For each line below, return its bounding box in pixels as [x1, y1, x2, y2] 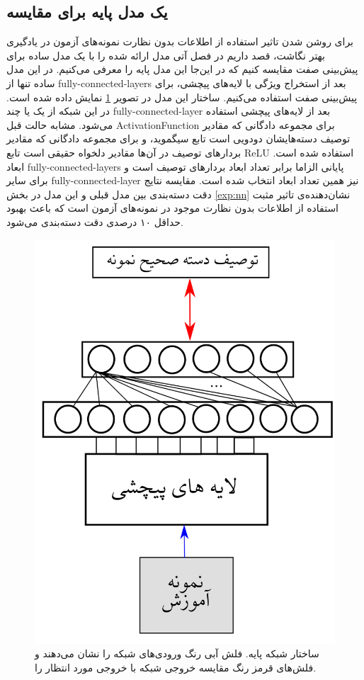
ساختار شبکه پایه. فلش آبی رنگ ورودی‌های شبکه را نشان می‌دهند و [35, 646, 319, 661]
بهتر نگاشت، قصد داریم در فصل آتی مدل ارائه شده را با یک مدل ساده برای [6, 47, 325, 62]
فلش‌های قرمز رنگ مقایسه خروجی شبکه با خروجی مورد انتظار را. [35, 659, 317, 674]
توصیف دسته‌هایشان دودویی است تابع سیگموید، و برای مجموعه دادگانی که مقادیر [6, 131, 351, 146]
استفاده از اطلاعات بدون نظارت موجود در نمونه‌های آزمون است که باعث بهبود [6, 200, 339, 215]
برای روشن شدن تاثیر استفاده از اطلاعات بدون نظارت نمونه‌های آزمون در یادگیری [6, 34, 354, 49]
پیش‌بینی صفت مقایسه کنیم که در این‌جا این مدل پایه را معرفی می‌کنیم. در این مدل [6, 62, 358, 76]
